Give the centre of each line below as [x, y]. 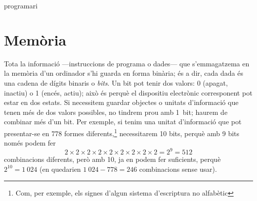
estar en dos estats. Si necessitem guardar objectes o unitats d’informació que [121, 102]
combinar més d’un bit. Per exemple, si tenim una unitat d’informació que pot [123, 122]
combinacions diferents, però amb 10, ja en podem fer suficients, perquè [112, 159]
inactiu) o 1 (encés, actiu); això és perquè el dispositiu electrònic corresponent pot [128, 92]
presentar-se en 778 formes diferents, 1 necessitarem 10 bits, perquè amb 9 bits [122, 132]
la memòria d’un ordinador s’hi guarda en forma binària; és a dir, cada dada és [124, 73]
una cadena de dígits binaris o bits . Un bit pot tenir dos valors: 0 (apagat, [116, 82]
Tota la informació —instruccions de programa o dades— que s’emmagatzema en [127, 63]
